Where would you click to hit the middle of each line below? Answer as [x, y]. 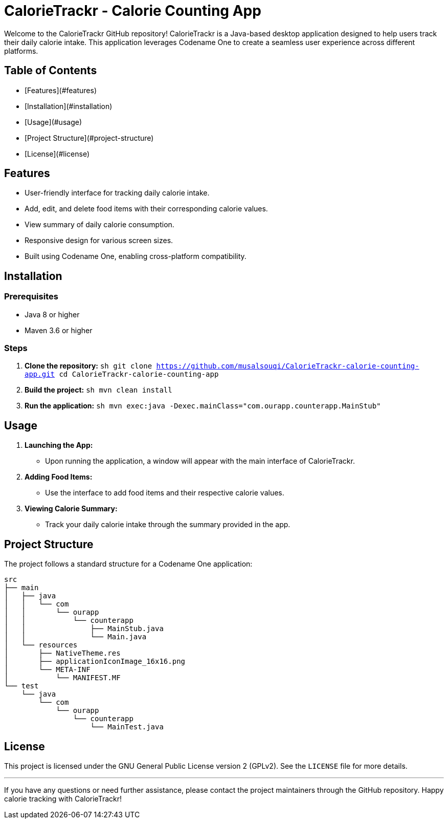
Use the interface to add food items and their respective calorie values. [165, 493]
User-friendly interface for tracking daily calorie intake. [117, 193]
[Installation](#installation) [69, 106]
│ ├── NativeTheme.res [62, 653]
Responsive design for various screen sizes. [99, 241]
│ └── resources [41, 645]
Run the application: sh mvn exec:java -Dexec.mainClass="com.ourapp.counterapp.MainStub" [203, 406]
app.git [40, 374]
